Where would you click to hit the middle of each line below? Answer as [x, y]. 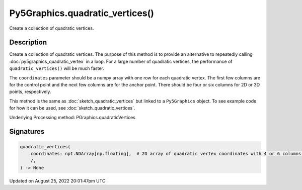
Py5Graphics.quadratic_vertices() [82, 13]
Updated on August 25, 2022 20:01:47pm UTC [57, 180]
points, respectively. [30, 92]
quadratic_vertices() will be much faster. [57, 68]
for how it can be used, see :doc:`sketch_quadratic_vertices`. [72, 108]
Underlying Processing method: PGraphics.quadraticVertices [72, 117]
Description [28, 42]
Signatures [27, 131]
